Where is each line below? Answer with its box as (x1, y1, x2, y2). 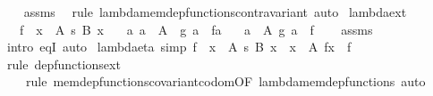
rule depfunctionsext (6, 54, 121, 73)
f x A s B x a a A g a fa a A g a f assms (19, 20, 373, 38)
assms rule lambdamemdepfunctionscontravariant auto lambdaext (23, 3, 407, 20)
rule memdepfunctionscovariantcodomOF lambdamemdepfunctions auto (25, 72, 426, 91)
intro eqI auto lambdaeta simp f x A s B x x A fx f (6, 37, 352, 56)
